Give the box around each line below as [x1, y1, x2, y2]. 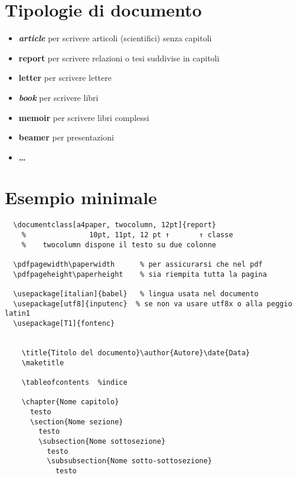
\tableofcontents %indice [21, 378, 128, 387]
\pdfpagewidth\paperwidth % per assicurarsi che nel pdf [13, 260, 263, 269]
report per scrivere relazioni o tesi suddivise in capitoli [18, 51, 220, 64]
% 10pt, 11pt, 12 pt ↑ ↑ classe [21, 231, 233, 240]
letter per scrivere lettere [18, 71, 112, 84]
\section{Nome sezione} [30, 417, 123, 426]
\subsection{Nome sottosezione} [38, 437, 166, 446]
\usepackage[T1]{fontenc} [13, 319, 115, 328]
